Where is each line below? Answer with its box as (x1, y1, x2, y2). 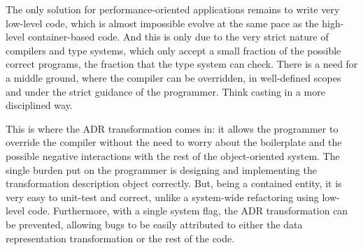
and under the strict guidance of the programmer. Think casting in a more (6, 84, 325, 98)
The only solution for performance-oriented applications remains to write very (6, 2, 340, 16)
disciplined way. (6, 98, 73, 112)
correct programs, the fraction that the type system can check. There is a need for (6, 57, 358, 71)
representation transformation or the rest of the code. (6, 230, 235, 245)
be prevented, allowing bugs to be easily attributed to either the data (6, 216, 303, 231)
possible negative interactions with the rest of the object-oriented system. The (6, 148, 340, 163)
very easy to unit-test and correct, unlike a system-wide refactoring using (6, 189, 319, 204)
